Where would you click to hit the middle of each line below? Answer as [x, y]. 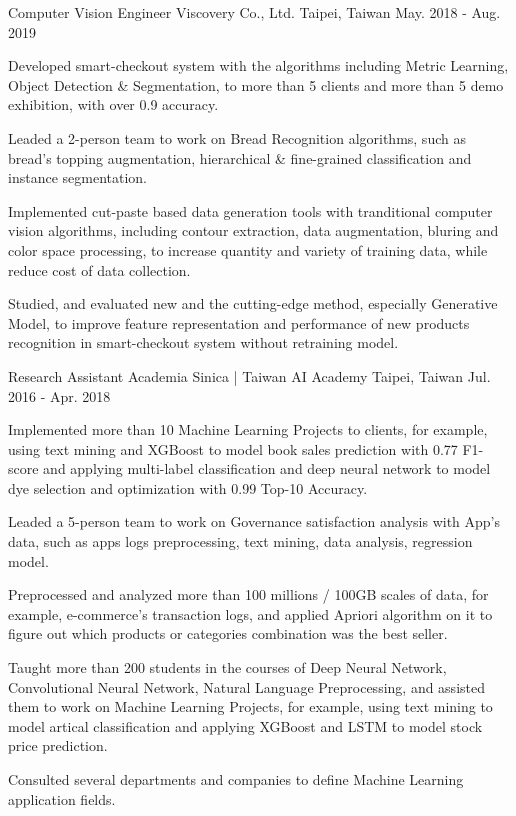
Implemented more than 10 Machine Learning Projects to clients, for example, [248, 429]
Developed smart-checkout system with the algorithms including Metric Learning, [258, 65]
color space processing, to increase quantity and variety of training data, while [248, 249]
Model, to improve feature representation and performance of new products [239, 322]
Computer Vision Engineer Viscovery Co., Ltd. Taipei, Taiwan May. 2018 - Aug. [254, 12]
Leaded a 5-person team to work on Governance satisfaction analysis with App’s [254, 521]
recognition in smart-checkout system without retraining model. [203, 342]
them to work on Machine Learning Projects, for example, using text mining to [250, 706]
